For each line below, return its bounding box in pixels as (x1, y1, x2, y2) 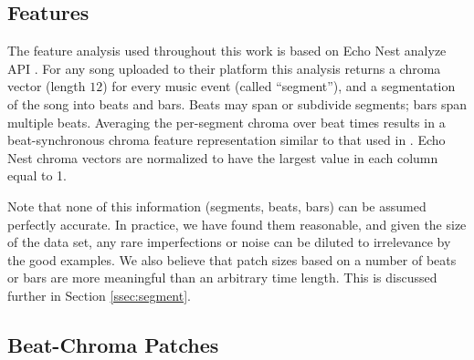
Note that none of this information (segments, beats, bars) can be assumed (7, 196, 427, 215)
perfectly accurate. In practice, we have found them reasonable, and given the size (7, 214, 467, 233)
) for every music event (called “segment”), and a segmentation (102, 77, 456, 96)
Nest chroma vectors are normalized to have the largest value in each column (7, 148, 438, 167)
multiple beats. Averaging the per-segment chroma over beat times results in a (7, 112, 446, 131)
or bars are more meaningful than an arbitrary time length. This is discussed (7, 268, 437, 287)
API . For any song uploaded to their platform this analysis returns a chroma (7, 58, 441, 77)
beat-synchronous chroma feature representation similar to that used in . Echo (7, 130, 446, 149)
